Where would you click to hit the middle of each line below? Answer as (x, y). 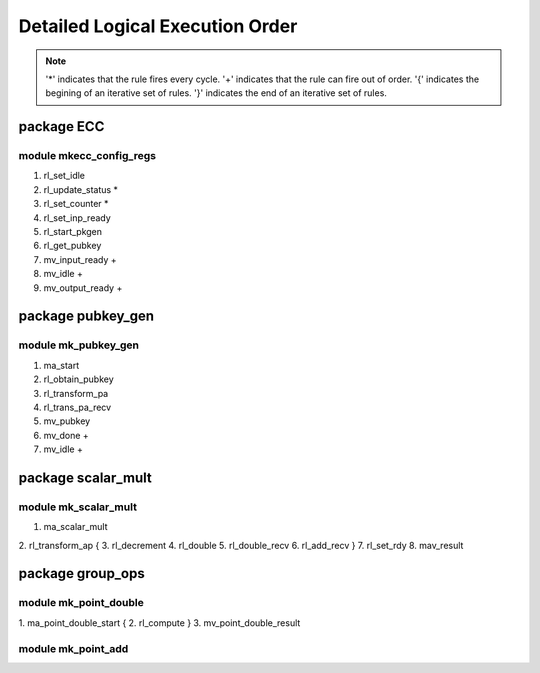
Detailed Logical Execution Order (158, 26)
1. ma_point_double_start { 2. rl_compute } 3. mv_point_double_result (159, 622)
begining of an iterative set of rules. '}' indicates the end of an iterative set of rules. (216, 93)
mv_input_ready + (80, 259)
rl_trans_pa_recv (77, 407)
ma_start (61, 365)
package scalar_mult (85, 477)
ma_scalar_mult (75, 527)
